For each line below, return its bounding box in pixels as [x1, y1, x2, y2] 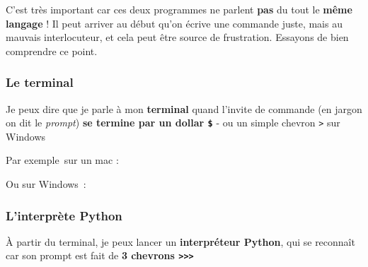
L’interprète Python [6, 206, 122, 224]
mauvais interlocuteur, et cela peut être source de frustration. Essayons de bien [6, 30, 349, 44]
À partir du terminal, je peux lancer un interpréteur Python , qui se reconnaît [6, 234, 355, 249]
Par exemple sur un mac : [6, 153, 119, 167]
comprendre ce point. [6, 43, 98, 58]
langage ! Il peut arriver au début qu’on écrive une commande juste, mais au [6, 16, 343, 30]
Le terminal [6, 73, 74, 91]
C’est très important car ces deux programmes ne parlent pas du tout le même [6, 2, 352, 16]
